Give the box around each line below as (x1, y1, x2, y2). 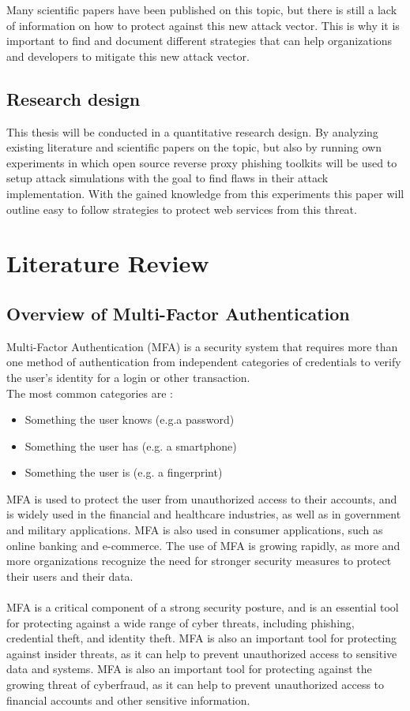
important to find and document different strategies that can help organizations (6, 32, 393, 49)
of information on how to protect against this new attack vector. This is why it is (6, 17, 400, 33)
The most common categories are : (6, 384, 173, 401)
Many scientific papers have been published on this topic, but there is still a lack (6, 2, 397, 17)
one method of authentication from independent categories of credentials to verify (6, 354, 401, 370)
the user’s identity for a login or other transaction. (6, 369, 250, 385)
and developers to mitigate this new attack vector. (6, 47, 250, 64)
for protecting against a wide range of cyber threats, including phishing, (6, 614, 355, 631)
